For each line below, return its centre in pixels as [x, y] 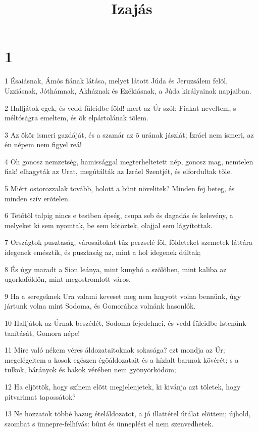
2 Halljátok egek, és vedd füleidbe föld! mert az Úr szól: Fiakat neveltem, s [120, 107]
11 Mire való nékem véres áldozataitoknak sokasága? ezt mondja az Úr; [115, 350]
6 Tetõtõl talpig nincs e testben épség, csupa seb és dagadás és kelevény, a [119, 215]
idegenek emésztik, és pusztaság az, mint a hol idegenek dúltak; [103, 252]
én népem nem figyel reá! [43, 144]
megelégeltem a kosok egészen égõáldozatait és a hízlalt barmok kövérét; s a [122, 359]
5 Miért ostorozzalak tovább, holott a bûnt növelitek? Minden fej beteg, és [120, 188]
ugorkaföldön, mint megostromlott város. [68, 279]
